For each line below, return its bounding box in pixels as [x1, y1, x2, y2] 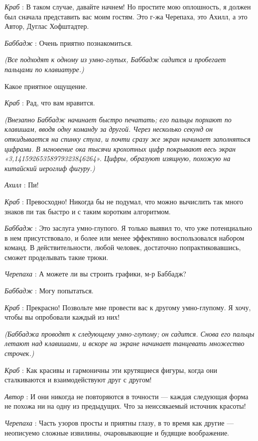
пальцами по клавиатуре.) [4, 64, 84, 74]
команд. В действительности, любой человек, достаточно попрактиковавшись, [4, 242, 241, 253]
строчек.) [4, 348, 34, 358]
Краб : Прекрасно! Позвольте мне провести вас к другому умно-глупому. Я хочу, [4, 302, 251, 312]
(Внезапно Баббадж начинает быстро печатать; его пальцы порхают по [4, 114, 232, 124]
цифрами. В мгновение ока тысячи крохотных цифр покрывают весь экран [4, 143, 236, 154]
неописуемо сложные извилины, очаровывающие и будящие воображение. [4, 427, 229, 438]
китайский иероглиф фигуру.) [4, 163, 95, 173]
